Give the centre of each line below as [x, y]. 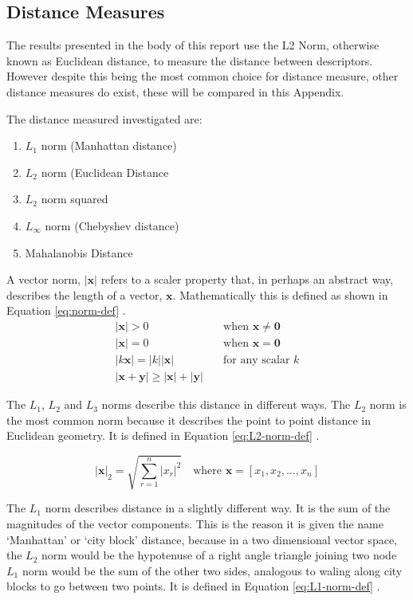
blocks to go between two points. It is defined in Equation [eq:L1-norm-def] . [193, 586]
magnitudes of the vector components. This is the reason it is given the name [195, 523]
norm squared [75, 199]
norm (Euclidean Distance [105, 172]
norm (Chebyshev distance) [112, 225]
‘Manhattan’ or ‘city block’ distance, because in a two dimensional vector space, [202, 539]
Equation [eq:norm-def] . [66, 310]
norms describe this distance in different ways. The [226, 404]
